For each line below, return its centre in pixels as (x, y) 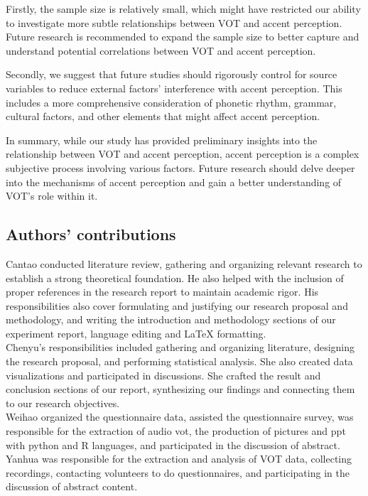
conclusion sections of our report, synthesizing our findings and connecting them (180, 389)
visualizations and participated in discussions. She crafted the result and (163, 375)
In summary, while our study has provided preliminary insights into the (162, 140)
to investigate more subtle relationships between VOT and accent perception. (174, 22)
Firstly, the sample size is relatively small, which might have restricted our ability (183, 9)
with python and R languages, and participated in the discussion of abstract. (173, 444)
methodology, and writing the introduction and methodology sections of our (171, 319)
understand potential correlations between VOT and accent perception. (161, 50)
